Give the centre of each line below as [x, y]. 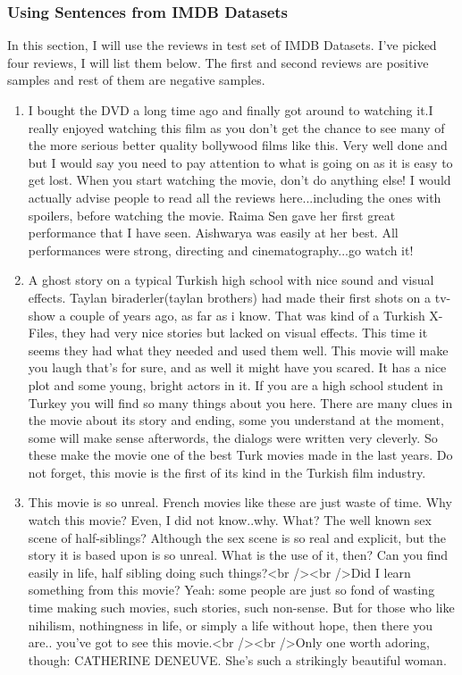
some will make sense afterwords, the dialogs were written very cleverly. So [233, 437]
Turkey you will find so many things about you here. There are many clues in [240, 402]
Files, [43, 333]
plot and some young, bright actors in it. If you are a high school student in [235, 384]
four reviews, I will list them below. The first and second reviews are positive [218, 62]
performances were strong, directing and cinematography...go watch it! [221, 250]
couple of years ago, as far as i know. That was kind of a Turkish [248, 315]
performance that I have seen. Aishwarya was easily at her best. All [213, 233]
